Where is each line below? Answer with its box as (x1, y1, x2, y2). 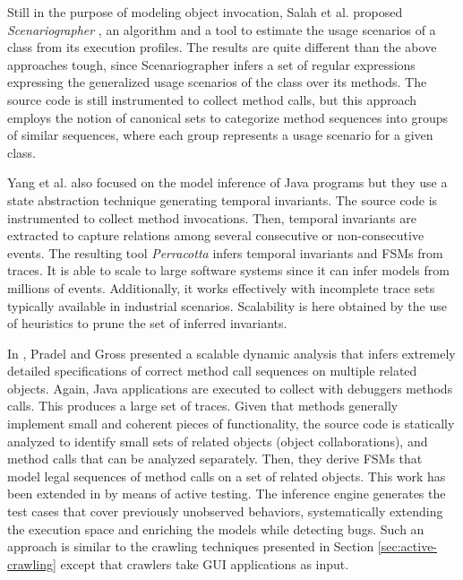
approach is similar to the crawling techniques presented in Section (7, 537, 374, 556)
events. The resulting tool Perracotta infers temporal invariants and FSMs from (7, 243, 443, 262)
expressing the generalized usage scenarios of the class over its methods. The (7, 73, 427, 91)
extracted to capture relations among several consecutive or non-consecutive (7, 226, 424, 245)
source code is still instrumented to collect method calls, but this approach (7, 90, 417, 108)
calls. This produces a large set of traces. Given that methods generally (7, 396, 399, 415)
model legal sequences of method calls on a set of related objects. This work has (7, 466, 446, 485)
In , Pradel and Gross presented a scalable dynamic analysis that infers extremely (7, 343, 456, 362)
